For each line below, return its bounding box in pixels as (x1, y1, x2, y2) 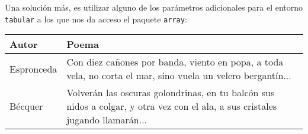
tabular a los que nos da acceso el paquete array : (5, 12, 187, 25)
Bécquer (9, 99, 43, 113)
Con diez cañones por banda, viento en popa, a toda (66, 55, 284, 69)
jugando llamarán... (66, 113, 147, 127)
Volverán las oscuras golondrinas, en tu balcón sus (66, 86, 275, 100)
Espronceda (9, 61, 57, 76)
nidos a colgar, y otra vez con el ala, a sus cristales (66, 99, 277, 113)
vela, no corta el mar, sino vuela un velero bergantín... (66, 68, 291, 83)
